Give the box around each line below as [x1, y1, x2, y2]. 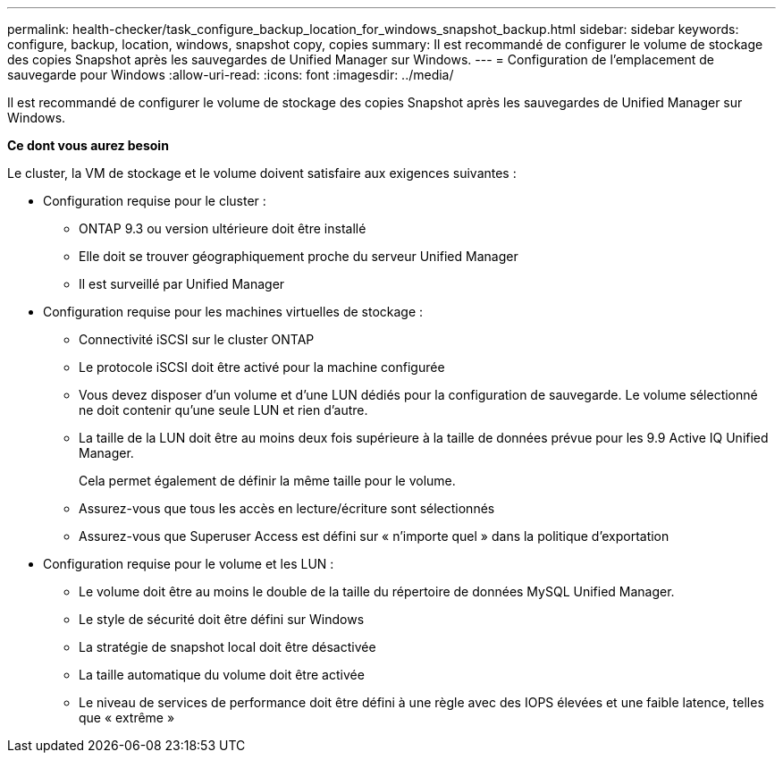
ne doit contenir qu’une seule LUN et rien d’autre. [79, 402, 368, 418]
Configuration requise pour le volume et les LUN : [43, 556, 334, 571]
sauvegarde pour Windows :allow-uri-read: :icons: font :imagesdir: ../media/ [7, 67, 454, 82]
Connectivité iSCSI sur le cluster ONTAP [79, 332, 315, 347]
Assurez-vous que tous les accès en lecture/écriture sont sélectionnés [79, 501, 495, 516]
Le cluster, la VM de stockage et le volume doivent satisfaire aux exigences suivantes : [7, 165, 517, 181]
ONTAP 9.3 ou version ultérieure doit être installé [79, 221, 366, 236]
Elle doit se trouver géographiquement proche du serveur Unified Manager [79, 249, 518, 264]
